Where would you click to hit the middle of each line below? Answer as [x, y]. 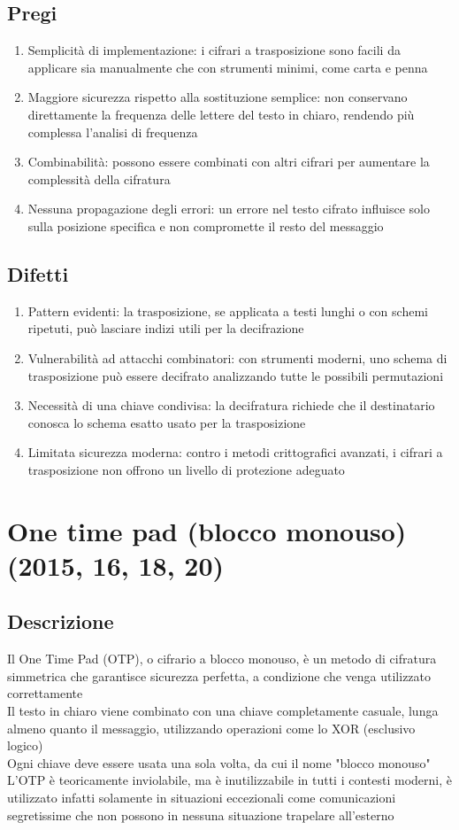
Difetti [38, 273]
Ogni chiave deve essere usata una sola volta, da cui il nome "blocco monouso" [219, 762]
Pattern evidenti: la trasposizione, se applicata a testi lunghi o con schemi [228, 310]
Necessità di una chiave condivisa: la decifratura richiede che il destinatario [231, 405]
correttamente [45, 693]
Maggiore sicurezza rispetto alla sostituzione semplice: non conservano [218, 97]
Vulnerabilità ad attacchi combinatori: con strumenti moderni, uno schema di [237, 357]
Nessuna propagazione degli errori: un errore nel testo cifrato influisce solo [229, 209]
